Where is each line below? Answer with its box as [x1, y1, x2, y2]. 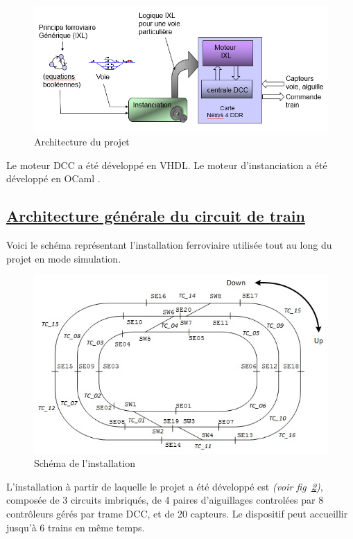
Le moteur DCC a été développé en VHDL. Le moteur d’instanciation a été [6, 157, 327, 172]
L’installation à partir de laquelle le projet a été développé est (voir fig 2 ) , [6, 479, 323, 493]
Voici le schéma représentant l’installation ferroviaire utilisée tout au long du [6, 237, 332, 251]
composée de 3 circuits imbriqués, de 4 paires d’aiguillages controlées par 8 [6, 493, 324, 507]
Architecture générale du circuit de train [6, 205, 305, 227]
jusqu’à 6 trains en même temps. [6, 520, 145, 534]
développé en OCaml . [6, 171, 101, 186]
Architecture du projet [34, 134, 130, 148]
